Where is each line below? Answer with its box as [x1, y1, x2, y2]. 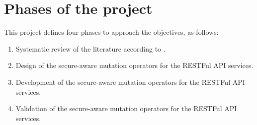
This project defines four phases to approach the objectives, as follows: [4, 27, 219, 37]
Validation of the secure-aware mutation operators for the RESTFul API [15, 103, 237, 114]
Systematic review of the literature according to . [15, 43, 166, 54]
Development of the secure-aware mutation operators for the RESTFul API [15, 76, 245, 87]
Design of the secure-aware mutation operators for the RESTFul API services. [15, 60, 254, 70]
